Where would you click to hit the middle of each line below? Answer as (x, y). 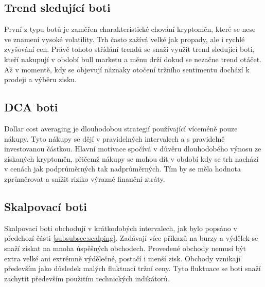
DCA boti (31, 107)
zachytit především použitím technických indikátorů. (87, 278)
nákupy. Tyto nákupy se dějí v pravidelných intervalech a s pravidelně (114, 138)
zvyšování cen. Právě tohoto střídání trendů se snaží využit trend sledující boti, (129, 49)
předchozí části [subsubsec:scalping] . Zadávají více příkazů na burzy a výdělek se (131, 238)
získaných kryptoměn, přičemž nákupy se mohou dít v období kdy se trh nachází (131, 158)
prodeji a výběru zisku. (40, 79)
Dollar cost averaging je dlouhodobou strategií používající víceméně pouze (121, 128)
